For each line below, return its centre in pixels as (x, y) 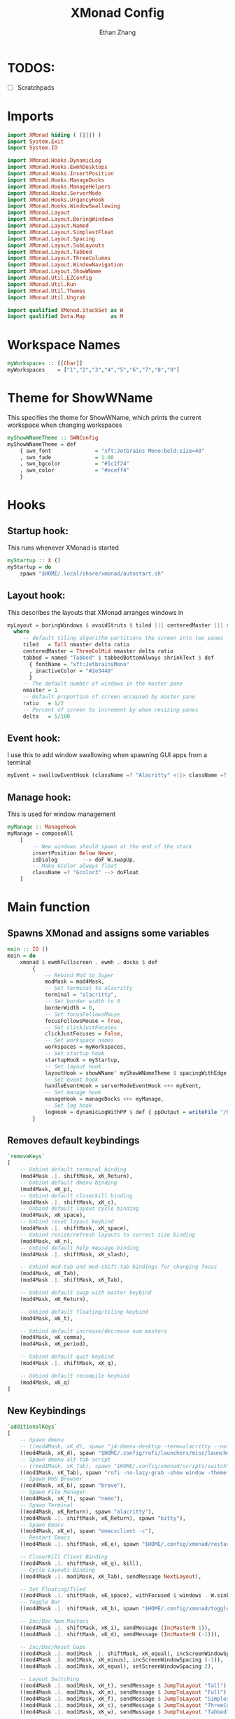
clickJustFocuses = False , (84, 1034)
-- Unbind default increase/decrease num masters (94, 1331)
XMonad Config (117, 13)
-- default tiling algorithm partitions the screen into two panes (123, 638)
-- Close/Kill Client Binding (64, 1557)
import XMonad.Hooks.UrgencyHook (56, 200)
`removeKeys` (26, 1157)
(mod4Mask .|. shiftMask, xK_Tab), (72, 1280)
